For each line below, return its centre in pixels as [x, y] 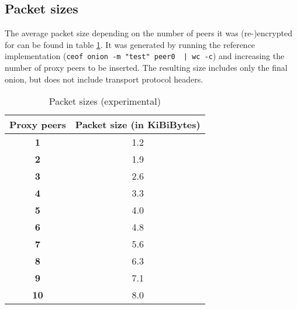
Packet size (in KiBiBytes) [138, 125]
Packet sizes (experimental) [105, 101]
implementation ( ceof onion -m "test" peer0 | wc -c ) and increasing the [145, 56]
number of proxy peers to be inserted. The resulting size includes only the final [146, 68]
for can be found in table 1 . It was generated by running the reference [130, 44]
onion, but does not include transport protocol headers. [104, 79]
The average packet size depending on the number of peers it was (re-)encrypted [148, 33]
